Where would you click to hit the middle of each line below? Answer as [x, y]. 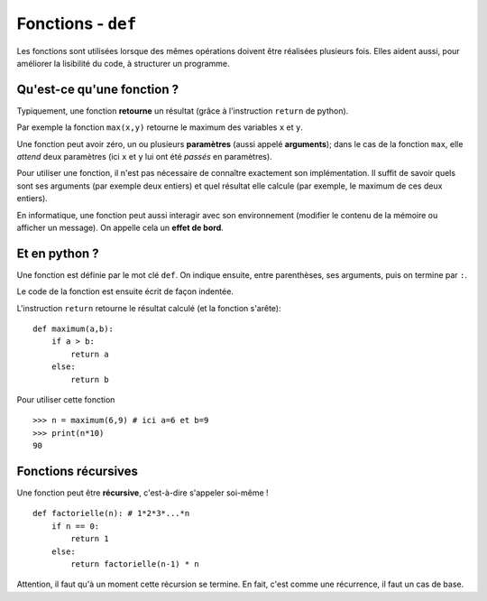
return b [90, 379]
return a [90, 354]
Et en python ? [58, 253]
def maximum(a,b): [74, 329]
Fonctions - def [77, 23]
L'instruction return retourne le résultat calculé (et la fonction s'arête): [149, 308]
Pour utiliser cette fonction [66, 400]
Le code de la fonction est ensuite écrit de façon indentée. [125, 291]
